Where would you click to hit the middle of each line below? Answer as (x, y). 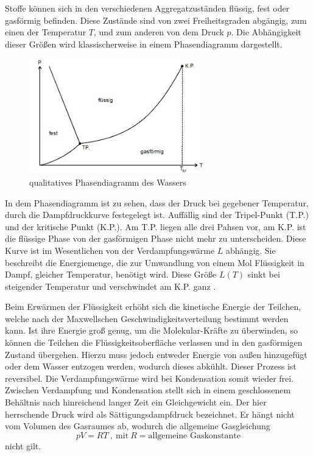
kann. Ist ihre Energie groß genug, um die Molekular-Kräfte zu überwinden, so (151, 330)
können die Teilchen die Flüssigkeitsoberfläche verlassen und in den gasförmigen (154, 342)
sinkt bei (264, 274)
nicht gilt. (23, 445)
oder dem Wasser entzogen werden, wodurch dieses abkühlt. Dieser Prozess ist (151, 366)
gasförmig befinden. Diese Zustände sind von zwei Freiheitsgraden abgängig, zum (156, 20)
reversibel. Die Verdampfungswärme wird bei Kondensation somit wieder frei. (149, 378)
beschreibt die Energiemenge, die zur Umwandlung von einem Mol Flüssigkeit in (155, 262)
